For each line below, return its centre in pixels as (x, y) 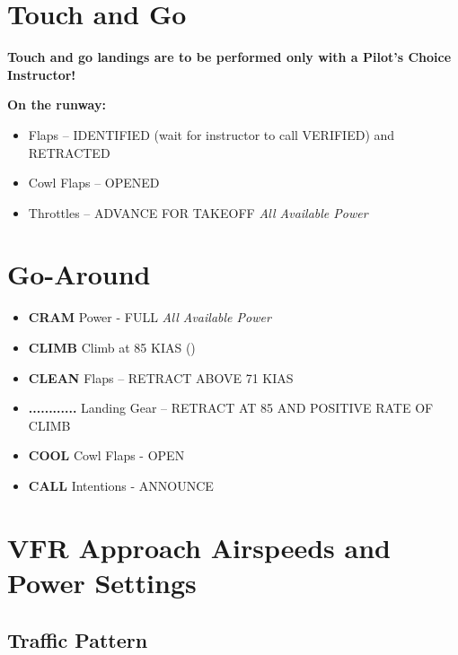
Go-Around (79, 274)
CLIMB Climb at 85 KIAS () (112, 347)
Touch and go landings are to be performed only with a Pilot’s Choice (229, 57)
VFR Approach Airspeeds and (199, 547)
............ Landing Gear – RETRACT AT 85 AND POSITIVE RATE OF (231, 408)
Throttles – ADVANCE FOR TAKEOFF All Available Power (198, 212)
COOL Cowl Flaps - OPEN (106, 455)
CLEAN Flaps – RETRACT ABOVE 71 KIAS (161, 377)
